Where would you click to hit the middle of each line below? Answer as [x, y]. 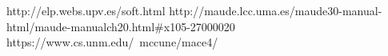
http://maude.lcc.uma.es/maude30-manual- [276, 10]
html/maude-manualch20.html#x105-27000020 [121, 26]
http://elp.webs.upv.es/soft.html [86, 10]
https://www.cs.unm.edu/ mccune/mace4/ [112, 42]
